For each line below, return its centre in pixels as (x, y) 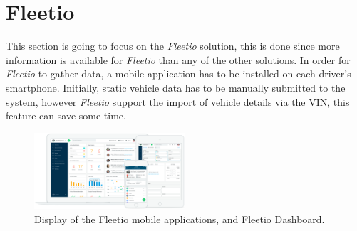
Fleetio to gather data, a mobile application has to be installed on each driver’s (178, 74)
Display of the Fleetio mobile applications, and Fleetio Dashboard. (180, 219)
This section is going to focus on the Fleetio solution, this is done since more (173, 46)
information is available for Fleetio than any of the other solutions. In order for (178, 59)
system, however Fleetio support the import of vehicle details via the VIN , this (178, 101)
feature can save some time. (66, 116)
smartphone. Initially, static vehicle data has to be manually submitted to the (176, 87)
